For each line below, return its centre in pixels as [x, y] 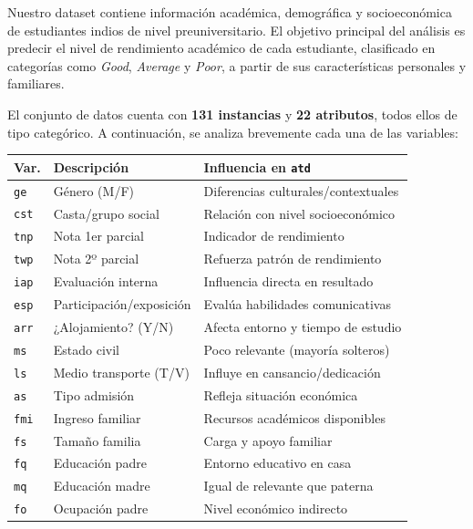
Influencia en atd [257, 166]
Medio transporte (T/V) [121, 372]
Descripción [91, 166]
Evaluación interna [106, 281]
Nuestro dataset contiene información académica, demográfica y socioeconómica [230, 12]
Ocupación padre [101, 508]
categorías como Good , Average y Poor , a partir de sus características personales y [237, 65]
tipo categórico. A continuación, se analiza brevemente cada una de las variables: [233, 132]
